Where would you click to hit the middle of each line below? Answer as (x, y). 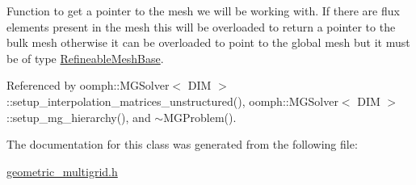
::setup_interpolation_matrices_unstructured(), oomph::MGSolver (172, 101)
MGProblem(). (200, 117)
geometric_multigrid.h (62, 171)
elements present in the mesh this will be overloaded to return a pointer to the (201, 26)
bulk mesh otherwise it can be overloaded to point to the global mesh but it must (208, 42)
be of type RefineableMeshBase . (85, 58)
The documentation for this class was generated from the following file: (182, 144)
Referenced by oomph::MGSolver (88, 85)
